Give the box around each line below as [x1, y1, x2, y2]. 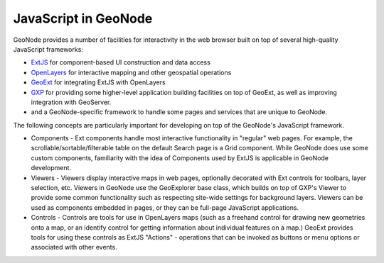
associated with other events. [31, 243, 117, 252]
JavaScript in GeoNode [13, 11, 153, 26]
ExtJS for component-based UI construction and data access [31, 58, 211, 67]
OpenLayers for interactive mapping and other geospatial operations [31, 68, 232, 77]
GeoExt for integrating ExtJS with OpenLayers [31, 78, 166, 86]
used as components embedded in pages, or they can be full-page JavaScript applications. [31, 203, 299, 212]
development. [31, 164, 71, 172]
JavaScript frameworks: [13, 45, 83, 53]
